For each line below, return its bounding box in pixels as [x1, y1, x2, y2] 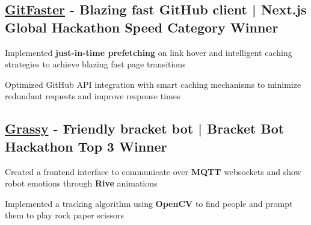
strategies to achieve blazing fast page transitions [5, 58, 186, 70]
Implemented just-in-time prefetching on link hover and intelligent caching [5, 46, 292, 58]
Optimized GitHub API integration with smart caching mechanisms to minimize [5, 78, 301, 90]
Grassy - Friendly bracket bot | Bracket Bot [5, 119, 285, 138]
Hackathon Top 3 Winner [5, 137, 167, 155]
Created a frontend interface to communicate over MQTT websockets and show [5, 165, 301, 177]
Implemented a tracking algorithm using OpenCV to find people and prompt [5, 197, 293, 209]
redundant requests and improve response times [5, 90, 180, 102]
